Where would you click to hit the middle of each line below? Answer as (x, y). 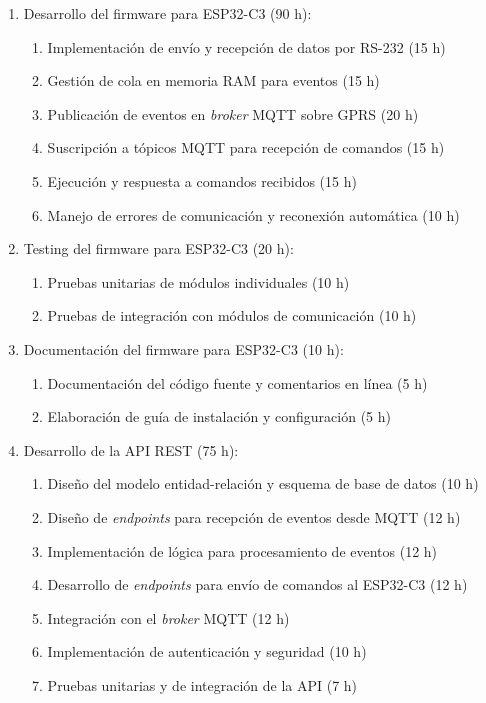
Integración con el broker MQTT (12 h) (168, 617)
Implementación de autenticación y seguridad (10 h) (207, 651)
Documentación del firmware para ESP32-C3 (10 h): (183, 348)
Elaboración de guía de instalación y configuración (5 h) (219, 416)
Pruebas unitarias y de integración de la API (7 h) (202, 684)
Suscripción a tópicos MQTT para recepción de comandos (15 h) (246, 147)
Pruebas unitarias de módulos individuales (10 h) (198, 281)
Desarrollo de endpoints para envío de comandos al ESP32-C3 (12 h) (257, 584)
